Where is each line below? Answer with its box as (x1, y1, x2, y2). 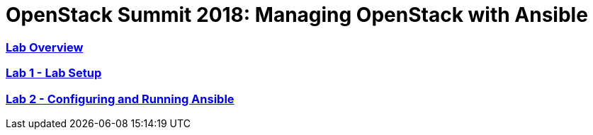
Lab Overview (6, 40, 84, 54)
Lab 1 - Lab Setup (6, 66, 102, 81)
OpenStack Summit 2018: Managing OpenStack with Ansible (6, 3, 588, 27)
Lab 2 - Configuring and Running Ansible (6, 91, 235, 106)
